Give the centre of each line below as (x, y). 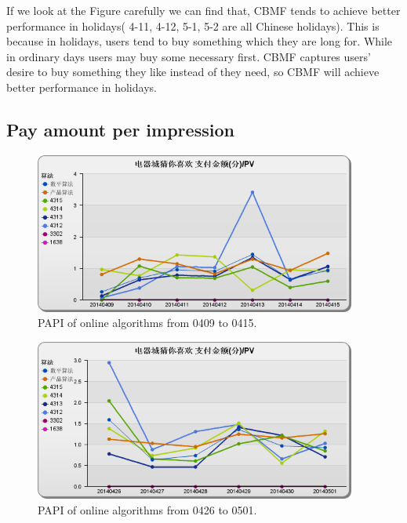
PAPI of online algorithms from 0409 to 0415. (147, 323)
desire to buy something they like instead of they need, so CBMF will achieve (193, 72)
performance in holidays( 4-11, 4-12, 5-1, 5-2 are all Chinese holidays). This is (193, 25)
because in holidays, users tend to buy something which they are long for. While (200, 41)
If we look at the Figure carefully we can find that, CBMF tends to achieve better (203, 10)
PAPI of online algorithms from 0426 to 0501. (147, 509)
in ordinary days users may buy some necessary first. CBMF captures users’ (189, 56)
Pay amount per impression (120, 129)
